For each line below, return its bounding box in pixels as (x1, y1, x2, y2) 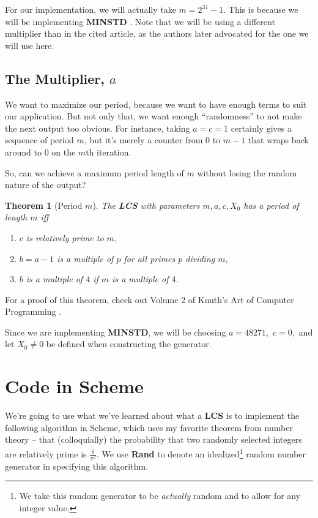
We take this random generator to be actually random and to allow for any (19, 489, 301, 502)
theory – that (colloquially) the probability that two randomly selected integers (5, 433, 302, 446)
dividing (185, 252, 215, 265)
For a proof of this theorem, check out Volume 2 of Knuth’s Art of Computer (5, 293, 294, 306)
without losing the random (197, 166, 297, 179)
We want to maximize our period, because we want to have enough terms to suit (5, 97, 307, 110)
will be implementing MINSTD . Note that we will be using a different (5, 15, 275, 28)
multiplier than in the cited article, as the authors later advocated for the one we (5, 27, 309, 40)
